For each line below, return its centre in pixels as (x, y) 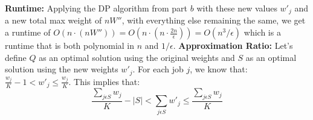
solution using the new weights (62, 69)
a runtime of (28, 32)
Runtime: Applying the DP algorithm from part (96, 8)
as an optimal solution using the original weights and (137, 57)
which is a (262, 32)
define (16, 57)
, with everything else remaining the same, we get (214, 20)
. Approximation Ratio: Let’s (233, 46)
